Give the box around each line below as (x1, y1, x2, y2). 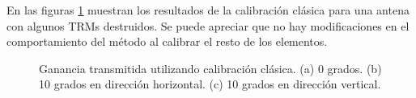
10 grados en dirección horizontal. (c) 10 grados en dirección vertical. (39, 76, 381, 92)
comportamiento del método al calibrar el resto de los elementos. (6, 33, 328, 50)
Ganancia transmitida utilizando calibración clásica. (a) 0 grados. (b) (39, 59, 382, 76)
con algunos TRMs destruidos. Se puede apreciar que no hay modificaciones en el (6, 17, 410, 34)
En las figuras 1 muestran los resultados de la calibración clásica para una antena (6, 2, 410, 18)
